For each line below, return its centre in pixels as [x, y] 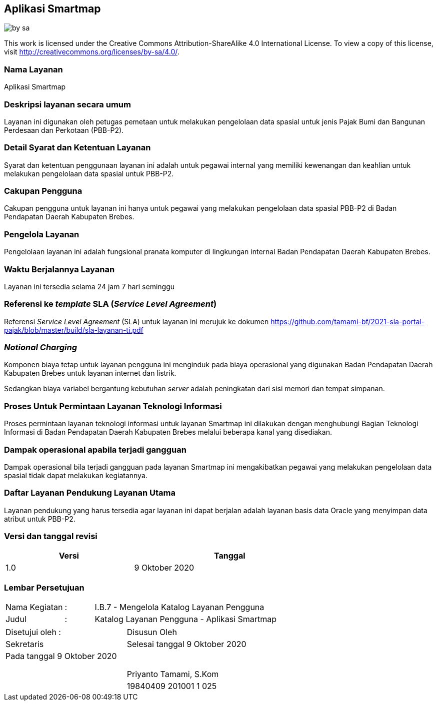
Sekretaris [25, 644]
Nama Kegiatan [34, 607]
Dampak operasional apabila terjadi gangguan [95, 449]
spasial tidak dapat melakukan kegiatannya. [76, 475]
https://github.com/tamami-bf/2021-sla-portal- [348, 321]
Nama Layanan [33, 69]
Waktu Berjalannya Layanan [59, 269]
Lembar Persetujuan [44, 587]
